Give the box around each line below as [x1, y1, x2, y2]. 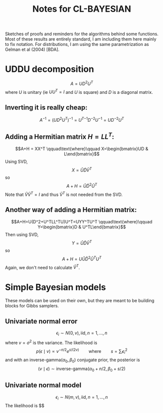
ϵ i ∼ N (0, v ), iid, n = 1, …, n [56, 330, 108, 337]
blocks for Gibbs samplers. [5, 303, 59, 309]
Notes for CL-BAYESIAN [32, 3, 131, 15]
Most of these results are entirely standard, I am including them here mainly [5, 36, 157, 42]
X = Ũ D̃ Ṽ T [72, 166, 92, 173]
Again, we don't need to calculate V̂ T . [5, 263, 80, 270]
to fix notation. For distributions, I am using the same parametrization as [5, 42, 149, 47]
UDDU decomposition [5, 64, 94, 75]
